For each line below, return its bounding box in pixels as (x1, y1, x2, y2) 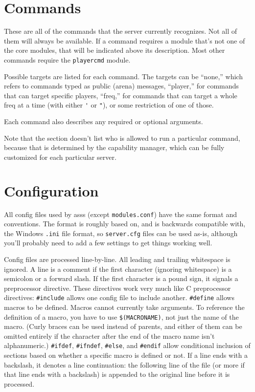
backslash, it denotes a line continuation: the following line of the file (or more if (4, 359, 245, 370)
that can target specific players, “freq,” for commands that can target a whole (4, 90, 237, 100)
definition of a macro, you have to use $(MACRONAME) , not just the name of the (4, 311, 239, 322)
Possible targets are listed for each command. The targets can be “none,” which (4, 71, 243, 81)
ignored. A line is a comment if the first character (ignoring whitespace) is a (4, 263, 232, 274)
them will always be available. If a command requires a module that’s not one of (4, 35, 245, 45)
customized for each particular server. (4, 152, 116, 162)
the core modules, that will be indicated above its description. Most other (4, 45, 225, 55)
